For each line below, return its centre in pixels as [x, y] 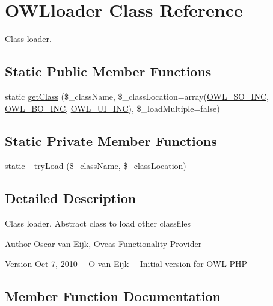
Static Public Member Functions [108, 71]
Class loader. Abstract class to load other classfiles [98, 223]
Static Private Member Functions [111, 140]
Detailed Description [71, 198]
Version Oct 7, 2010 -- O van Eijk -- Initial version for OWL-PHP [126, 264]
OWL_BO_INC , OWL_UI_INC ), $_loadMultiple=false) [112, 108]
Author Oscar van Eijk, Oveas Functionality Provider [103, 243]
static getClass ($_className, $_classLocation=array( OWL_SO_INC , [137, 96]
